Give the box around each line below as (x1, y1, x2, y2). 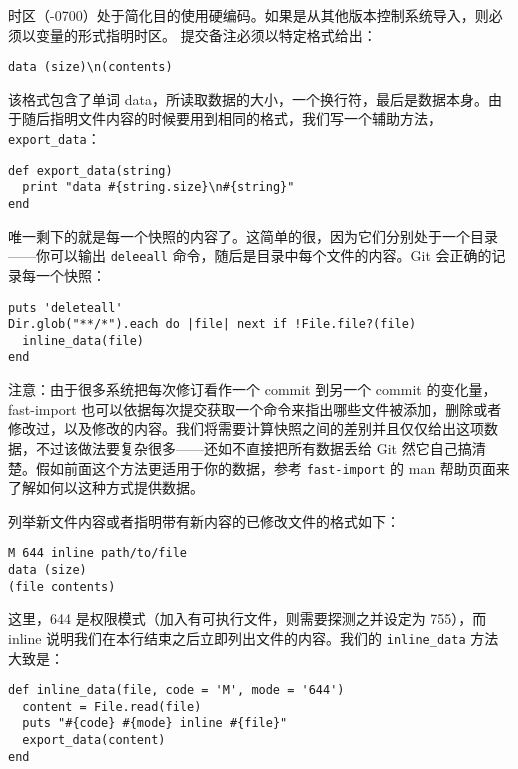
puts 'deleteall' (8, 300, 123, 315)
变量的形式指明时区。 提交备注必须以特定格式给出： (35, 24, 377, 45)
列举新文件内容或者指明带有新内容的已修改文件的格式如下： (8, 510, 400, 531)
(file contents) (8, 579, 116, 594)
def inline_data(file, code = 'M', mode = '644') (8, 683, 345, 698)
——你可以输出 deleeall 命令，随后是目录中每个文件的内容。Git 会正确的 (8, 245, 492, 266)
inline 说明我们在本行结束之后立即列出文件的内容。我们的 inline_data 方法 (8, 627, 499, 648)
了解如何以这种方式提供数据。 (8, 477, 204, 498)
